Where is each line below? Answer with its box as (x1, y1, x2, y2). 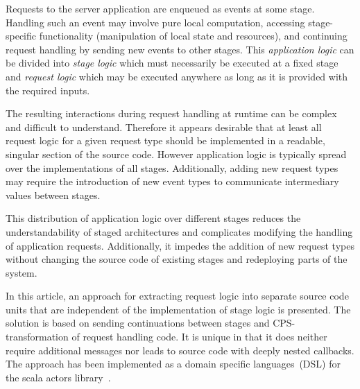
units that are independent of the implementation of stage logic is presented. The (6, 302, 351, 316)
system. (6, 265, 37, 279)
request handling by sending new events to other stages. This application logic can (6, 42, 354, 56)
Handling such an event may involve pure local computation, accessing (6, 15, 305, 29)
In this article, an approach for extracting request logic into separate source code (6, 288, 349, 303)
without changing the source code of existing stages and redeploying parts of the (6, 252, 348, 266)
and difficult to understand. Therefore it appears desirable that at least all (6, 119, 322, 134)
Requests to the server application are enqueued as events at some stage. (6, 1, 315, 15)
